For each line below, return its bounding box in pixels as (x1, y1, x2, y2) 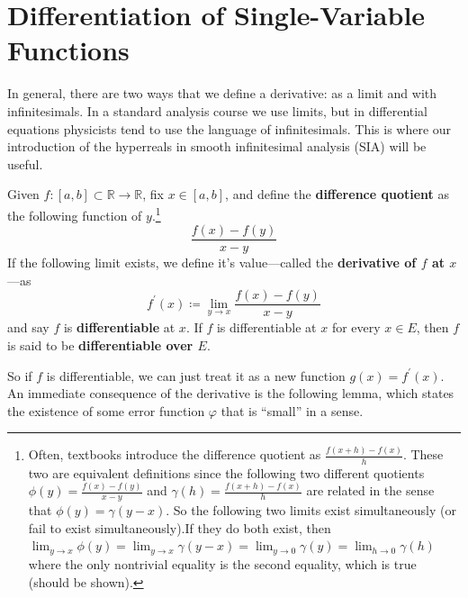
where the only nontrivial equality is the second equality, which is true (28, 554, 417, 573)
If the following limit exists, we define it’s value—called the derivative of (7, 253, 417, 272)
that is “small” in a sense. (220, 401, 364, 420)
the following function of (7, 205, 142, 224)
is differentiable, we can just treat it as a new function (46, 366, 346, 385)
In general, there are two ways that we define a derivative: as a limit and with (7, 84, 437, 103)
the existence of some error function (7, 401, 205, 420)
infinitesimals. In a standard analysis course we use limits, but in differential (7, 101, 428, 120)
